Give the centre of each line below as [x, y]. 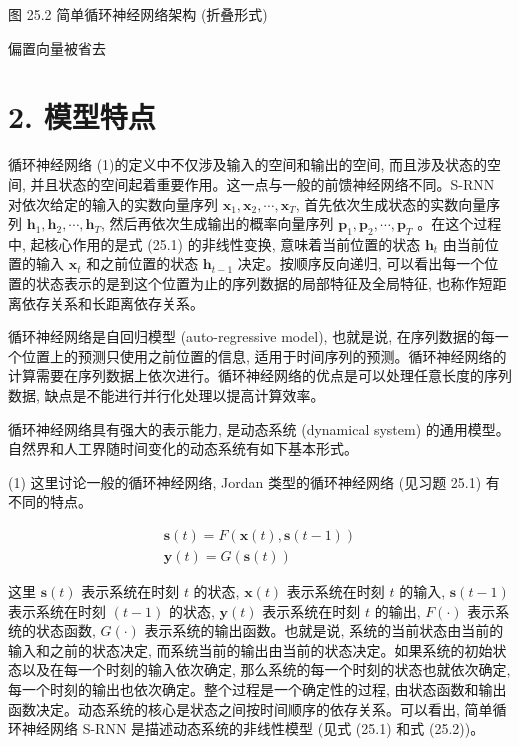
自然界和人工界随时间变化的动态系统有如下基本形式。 [183, 448]
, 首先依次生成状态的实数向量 [391, 203]
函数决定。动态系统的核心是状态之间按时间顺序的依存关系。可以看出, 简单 [250, 708]
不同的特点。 [50, 501]
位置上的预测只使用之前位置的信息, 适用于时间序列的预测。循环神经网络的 [264, 355]
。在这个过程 [459, 223]
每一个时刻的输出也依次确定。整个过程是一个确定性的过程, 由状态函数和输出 [257, 689]
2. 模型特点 [82, 116]
